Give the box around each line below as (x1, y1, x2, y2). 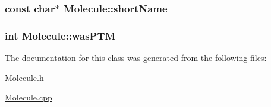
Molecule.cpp (5, 91, 52, 103)
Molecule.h (5, 71, 44, 83)
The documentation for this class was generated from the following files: (5, 51, 267, 64)
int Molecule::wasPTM (5, 28, 116, 43)
